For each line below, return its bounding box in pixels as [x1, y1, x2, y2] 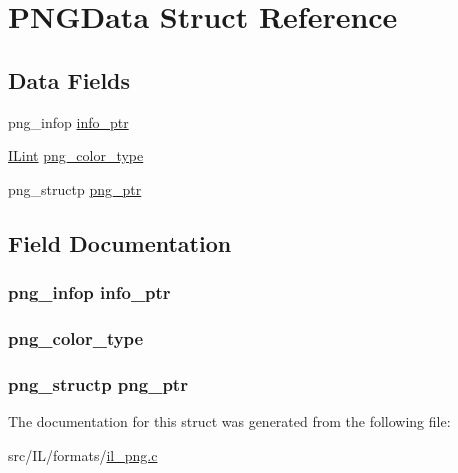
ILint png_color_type [8, 145, 144, 166]
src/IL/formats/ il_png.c [8, 444, 158, 465]
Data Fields [8, 64, 131, 95]
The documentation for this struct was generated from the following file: [8, 411, 451, 432]
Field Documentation [8, 227, 232, 258]
